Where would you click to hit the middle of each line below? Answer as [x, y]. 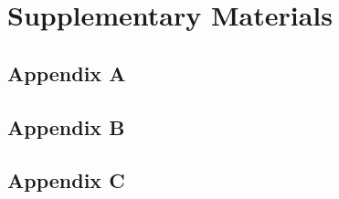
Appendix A [67, 73]
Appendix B [66, 126]
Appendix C [66, 180]
